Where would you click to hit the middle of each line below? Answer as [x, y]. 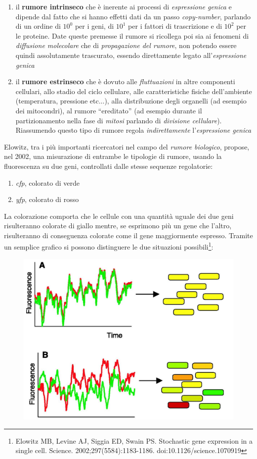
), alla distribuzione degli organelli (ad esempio [175, 101]
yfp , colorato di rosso [47, 199]
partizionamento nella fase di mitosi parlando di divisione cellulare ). [119, 120]
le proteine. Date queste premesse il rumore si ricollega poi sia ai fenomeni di [132, 35]
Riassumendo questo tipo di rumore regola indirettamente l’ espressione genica [133, 130]
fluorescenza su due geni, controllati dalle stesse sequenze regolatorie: [108, 166]
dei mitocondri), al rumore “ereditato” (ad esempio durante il [109, 110]
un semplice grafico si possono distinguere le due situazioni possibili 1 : [109, 246]
